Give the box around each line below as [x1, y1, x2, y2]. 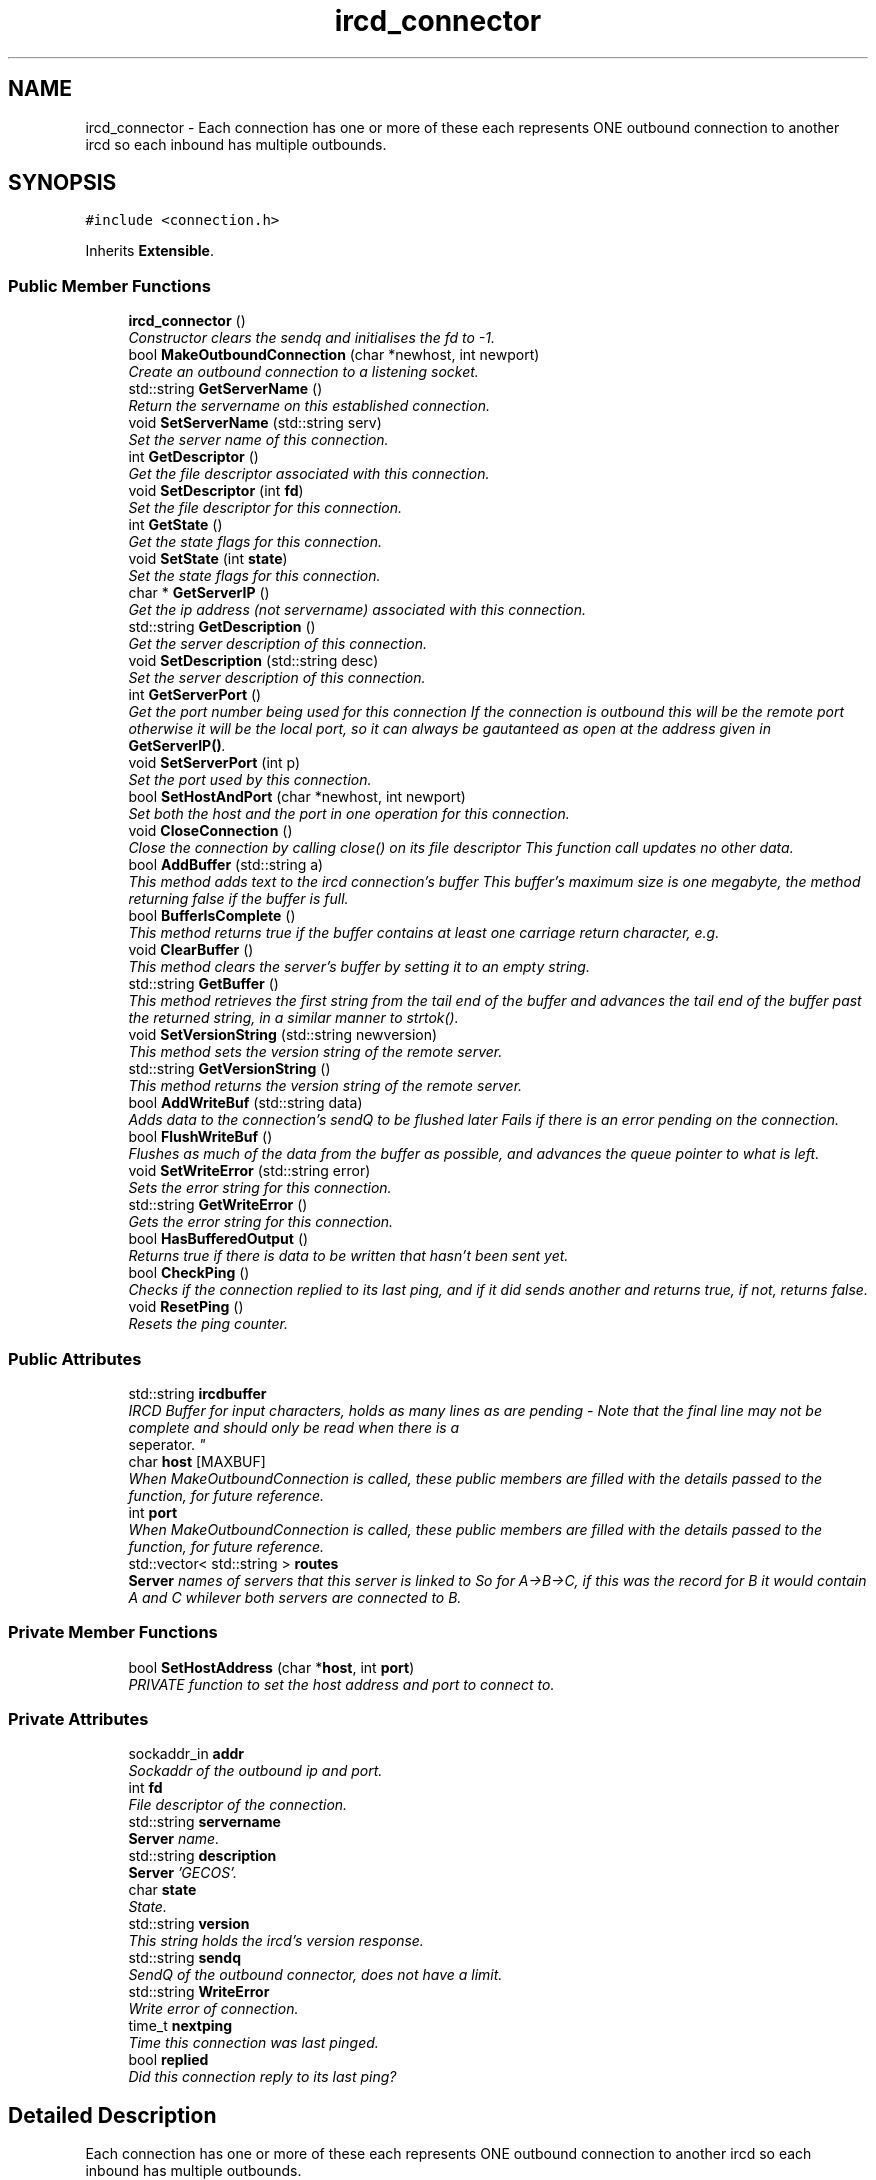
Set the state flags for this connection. [128, 567, 381, 585]
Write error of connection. [128, 2000, 299, 2018]
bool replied [128, 2051, 209, 2069]
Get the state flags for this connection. [128, 533, 383, 551]
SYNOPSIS [8, 170, 117, 196]
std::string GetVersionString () [128, 1060, 331, 1078]
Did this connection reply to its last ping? [128, 2068, 397, 2086]
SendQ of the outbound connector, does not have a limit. [128, 1966, 503, 1984]
